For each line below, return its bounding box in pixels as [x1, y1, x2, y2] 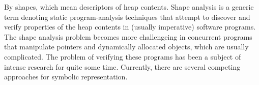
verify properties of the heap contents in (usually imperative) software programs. [4, 21, 256, 32]
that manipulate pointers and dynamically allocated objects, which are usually [4, 41, 249, 52]
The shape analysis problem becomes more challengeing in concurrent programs [4, 31, 252, 42]
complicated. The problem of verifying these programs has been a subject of [4, 51, 241, 62]
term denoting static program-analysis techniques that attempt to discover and [4, 11, 250, 22]
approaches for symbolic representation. [4, 71, 128, 82]
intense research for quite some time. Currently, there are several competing [4, 61, 241, 72]
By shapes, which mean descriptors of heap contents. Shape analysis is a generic [4, 2, 254, 12]
